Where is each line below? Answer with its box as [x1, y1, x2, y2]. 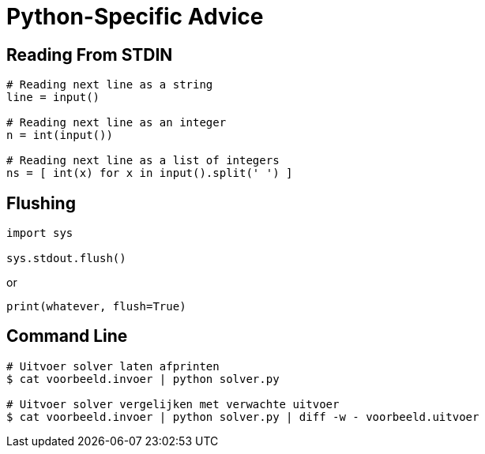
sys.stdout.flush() [6, 252, 126, 265]
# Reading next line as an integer [6, 116, 227, 129]
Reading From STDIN [6, 44, 173, 65]
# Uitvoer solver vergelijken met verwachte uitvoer [6, 397, 340, 411]
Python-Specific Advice [6, 3, 264, 30]
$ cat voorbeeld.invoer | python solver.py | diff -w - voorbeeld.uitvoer [6, 410, 479, 423]
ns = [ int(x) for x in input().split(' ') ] [6, 167, 293, 180]
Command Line [6, 326, 128, 347]
